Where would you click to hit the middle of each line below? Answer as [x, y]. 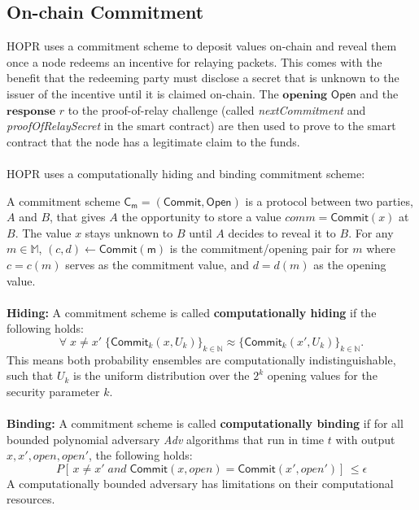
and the [379, 93]
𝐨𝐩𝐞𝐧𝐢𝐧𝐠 [305, 95]
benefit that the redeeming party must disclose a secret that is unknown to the [203, 78]
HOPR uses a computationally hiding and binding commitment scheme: [186, 173]
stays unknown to [129, 232]
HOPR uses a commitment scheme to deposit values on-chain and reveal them [202, 46]
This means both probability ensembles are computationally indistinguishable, [201, 359]
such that [30, 375]
